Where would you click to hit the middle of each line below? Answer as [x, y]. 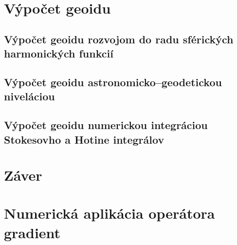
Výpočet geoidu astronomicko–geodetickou [113, 82]
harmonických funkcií [59, 53]
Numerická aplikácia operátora [109, 213]
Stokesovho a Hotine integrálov [84, 139]
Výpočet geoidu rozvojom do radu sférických [119, 39]
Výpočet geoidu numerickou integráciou [106, 125]
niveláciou [29, 96]
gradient [32, 232]
